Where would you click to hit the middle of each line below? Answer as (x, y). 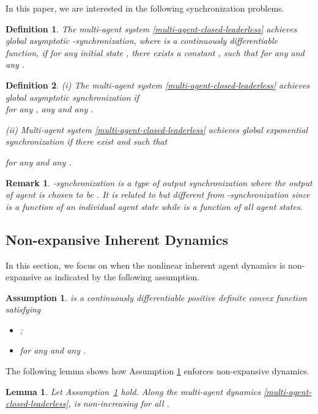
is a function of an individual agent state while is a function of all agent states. (154, 206)
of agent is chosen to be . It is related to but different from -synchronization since (158, 194)
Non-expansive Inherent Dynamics (117, 239)
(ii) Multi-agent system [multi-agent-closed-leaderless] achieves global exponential (157, 129)
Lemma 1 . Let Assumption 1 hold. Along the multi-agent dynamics (133, 391)
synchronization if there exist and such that (87, 141)
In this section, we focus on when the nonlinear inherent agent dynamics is (146, 265)
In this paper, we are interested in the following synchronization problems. (145, 8)
